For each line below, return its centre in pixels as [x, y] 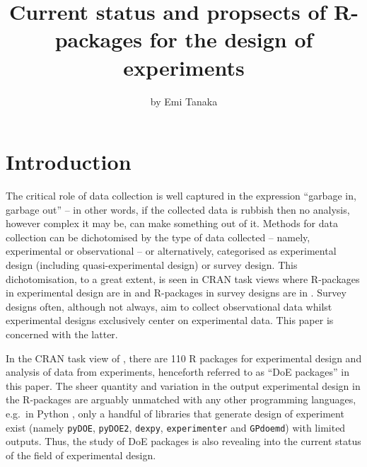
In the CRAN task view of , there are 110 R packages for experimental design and [184, 358]
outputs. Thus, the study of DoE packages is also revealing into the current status [183, 441]
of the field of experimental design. [81, 455]
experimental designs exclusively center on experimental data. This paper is [170, 320]
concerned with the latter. [62, 334]
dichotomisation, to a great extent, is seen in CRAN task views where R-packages [183, 278]
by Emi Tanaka [184, 101]
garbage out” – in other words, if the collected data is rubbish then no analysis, [178, 209]
